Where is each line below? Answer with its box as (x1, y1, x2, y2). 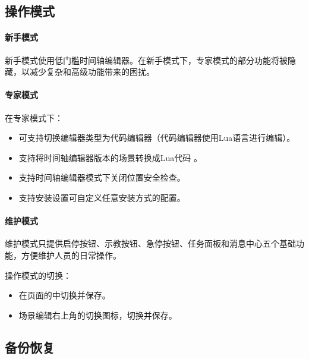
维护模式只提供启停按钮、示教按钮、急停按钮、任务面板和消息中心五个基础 (5, 237, 296, 250)
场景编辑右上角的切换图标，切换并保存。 (18, 308, 177, 321)
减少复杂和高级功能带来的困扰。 (29, 65, 154, 78)
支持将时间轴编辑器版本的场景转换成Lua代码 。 (18, 151, 202, 163)
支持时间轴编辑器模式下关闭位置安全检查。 (18, 171, 185, 184)
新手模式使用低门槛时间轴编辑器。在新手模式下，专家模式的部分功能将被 (5, 53, 288, 66)
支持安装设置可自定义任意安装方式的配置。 (18, 191, 185, 203)
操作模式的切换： (5, 269, 71, 281)
